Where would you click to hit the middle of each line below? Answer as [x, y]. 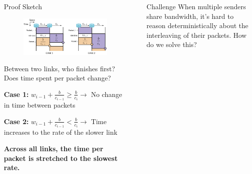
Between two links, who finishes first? [59, 68]
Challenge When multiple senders [196, 6]
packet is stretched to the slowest [61, 158]
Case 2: [17, 121]
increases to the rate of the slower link [61, 132]
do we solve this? [172, 44]
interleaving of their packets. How [196, 35]
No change [107, 94]
